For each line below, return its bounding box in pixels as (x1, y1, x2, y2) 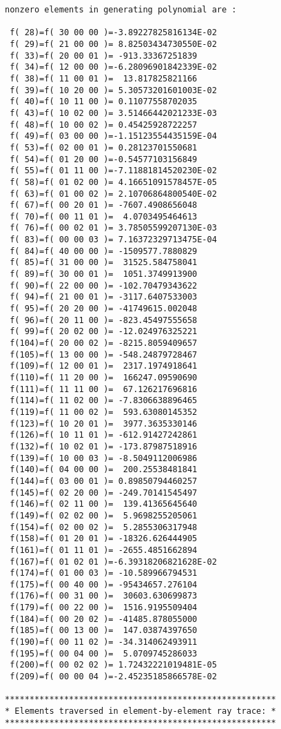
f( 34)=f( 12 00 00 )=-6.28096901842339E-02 (10, 62, 217, 72)
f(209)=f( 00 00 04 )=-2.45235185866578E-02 (10, 672, 217, 682)
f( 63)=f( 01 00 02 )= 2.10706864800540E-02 (10, 188, 217, 199)
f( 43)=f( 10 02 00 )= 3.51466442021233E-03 (10, 108, 217, 118)
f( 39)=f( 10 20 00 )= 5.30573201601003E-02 (10, 85, 217, 95)
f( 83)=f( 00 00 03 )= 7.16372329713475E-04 (10, 235, 217, 245)
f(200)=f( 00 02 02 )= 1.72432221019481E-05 (10, 660, 217, 670)
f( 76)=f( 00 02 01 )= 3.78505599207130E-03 (10, 223, 217, 233)
